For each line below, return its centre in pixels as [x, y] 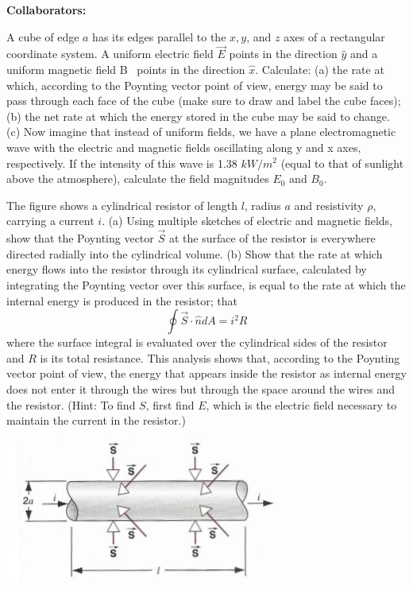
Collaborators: [46, 10]
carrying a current [50, 221]
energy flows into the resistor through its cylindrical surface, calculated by [187, 269]
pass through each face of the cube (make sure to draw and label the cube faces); [204, 101]
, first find [170, 404]
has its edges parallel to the [159, 36]
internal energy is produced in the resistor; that [122, 300]
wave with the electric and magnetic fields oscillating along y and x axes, [184, 147]
